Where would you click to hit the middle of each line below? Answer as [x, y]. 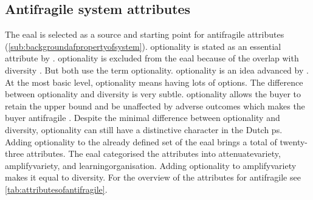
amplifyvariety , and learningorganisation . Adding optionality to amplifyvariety [151, 165]
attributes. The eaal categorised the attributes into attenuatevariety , [153, 153]
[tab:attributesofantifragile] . [56, 189]
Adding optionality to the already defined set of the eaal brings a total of [141, 141]
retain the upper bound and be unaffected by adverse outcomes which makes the [155, 105]
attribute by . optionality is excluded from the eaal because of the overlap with [152, 58]
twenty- [294, 141]
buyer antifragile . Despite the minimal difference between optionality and [143, 118]
